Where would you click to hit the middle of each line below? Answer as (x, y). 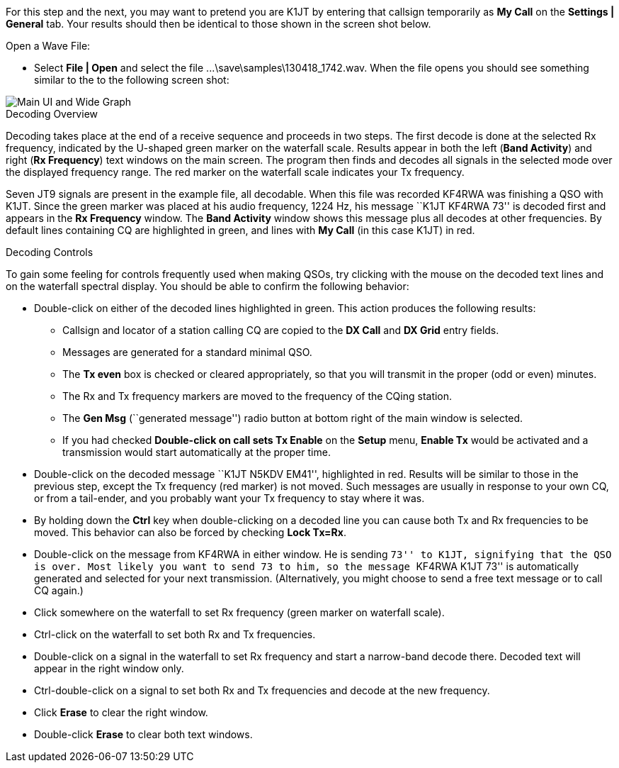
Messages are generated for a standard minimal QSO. (187, 352)
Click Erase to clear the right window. (121, 712)
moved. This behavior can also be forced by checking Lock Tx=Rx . (190, 532)
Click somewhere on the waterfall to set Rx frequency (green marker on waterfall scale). (239, 612)
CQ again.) (59, 590)
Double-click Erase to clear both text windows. (143, 734)
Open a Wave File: (48, 46)
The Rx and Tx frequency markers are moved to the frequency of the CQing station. (257, 396)
